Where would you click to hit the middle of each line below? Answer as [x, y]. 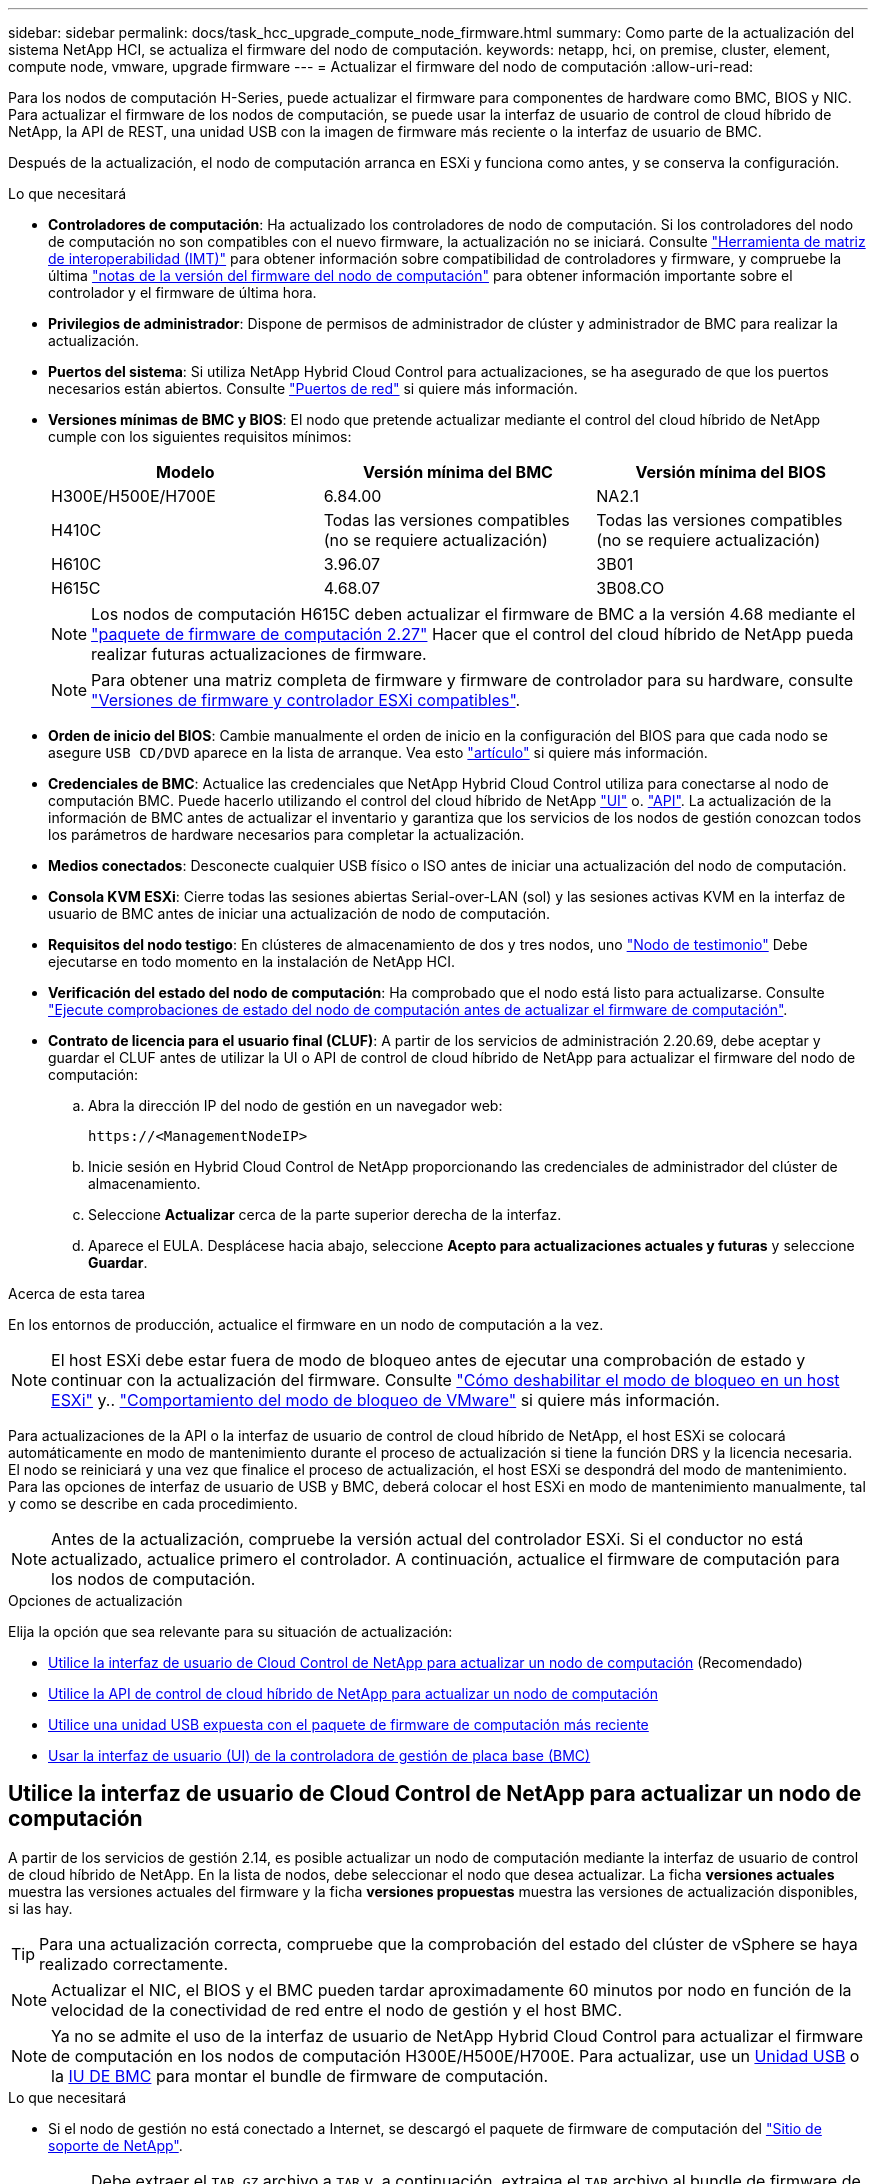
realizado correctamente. [134, 1963]
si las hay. [40, 1908]
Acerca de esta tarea [77, 1293]
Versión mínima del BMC [458, 472]
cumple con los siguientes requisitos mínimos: [200, 436]
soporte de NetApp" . [115, 2145]
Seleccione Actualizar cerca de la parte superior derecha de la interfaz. [325, 1214]
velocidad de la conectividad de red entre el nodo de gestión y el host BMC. [337, 2009]
